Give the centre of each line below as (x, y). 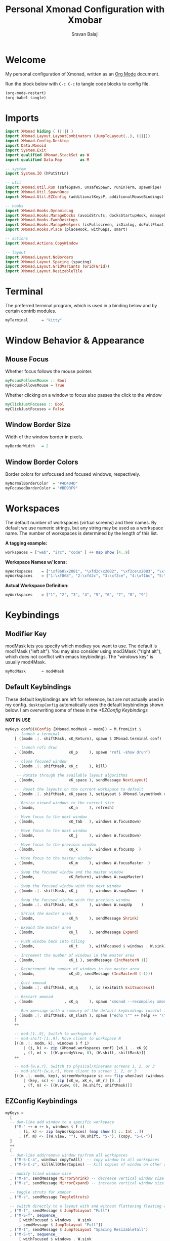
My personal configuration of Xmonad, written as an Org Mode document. (82, 74)
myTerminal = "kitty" (34, 320)
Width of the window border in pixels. (44, 437)
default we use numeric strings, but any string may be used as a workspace (84, 528)
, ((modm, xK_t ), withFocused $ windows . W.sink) (90, 946)
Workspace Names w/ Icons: (36, 562)
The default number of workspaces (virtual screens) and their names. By (81, 522)
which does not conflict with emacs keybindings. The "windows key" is (79, 657)
